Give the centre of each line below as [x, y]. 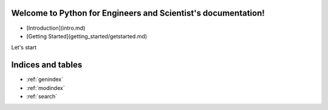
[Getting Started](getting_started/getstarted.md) [87, 36]
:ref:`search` [42, 96]
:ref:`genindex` [45, 80]
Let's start [24, 47]
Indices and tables [47, 65]
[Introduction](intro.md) [56, 28]
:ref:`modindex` [46, 88]
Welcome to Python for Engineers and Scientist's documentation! [138, 13]
